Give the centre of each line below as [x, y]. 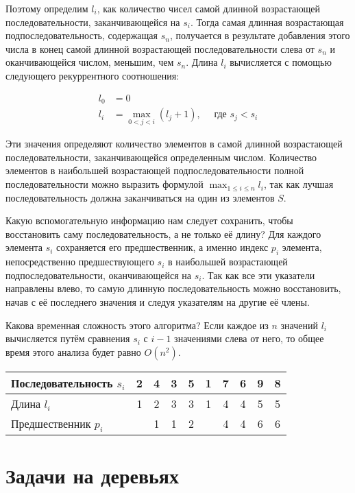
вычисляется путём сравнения [68, 338]
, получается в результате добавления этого [260, 35]
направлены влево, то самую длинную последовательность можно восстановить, [173, 288]
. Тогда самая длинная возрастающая [267, 22]
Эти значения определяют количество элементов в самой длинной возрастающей [174, 144]
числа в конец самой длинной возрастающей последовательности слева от [160, 48]
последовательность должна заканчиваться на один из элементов [140, 197]
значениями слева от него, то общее [249, 338]
